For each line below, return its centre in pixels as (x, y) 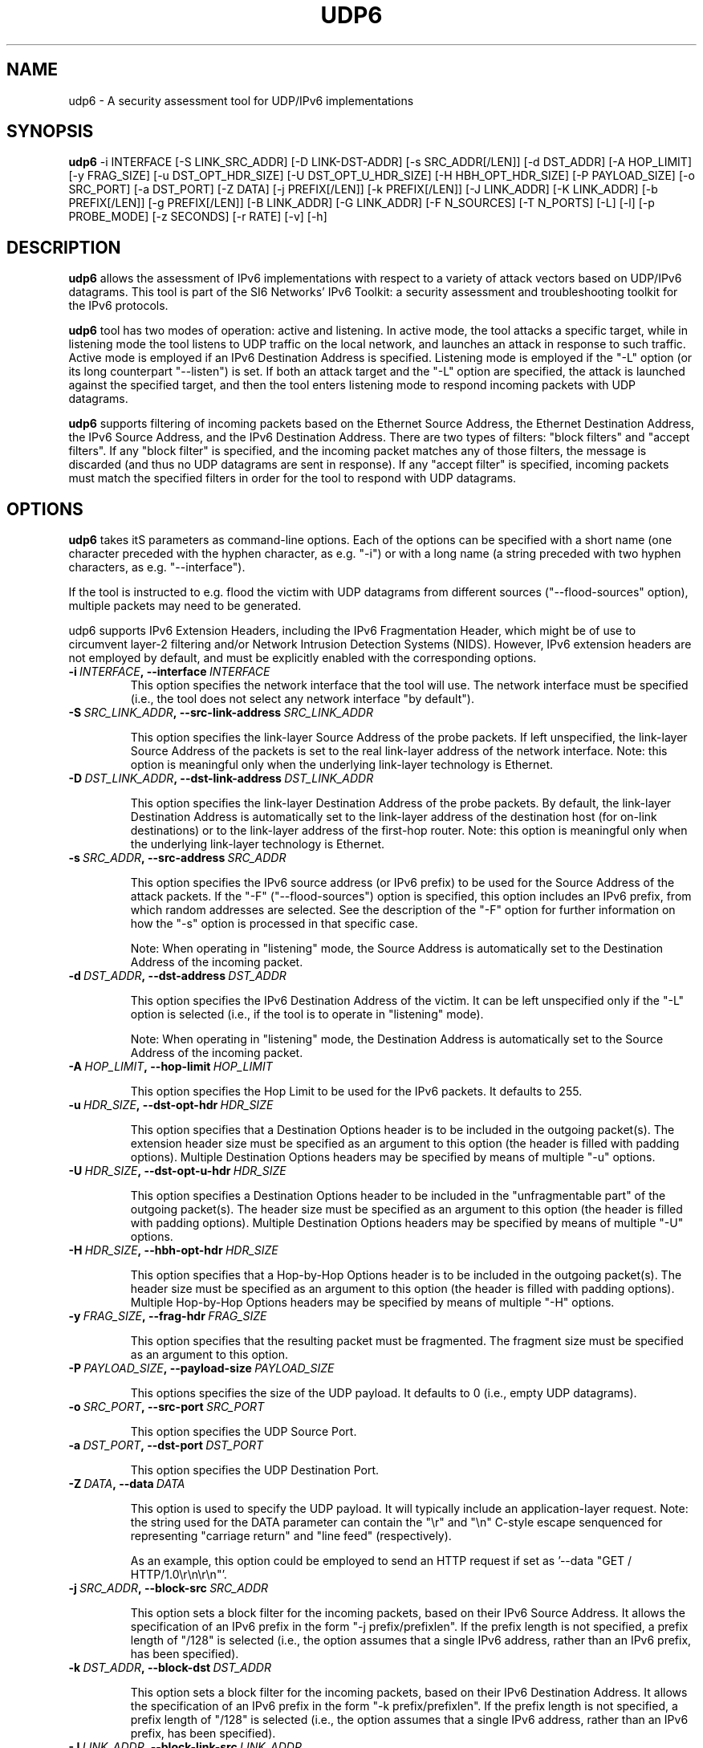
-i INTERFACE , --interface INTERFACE (169, 672)
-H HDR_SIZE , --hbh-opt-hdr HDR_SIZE (173, 1250)
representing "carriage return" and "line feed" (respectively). (291, 1536)
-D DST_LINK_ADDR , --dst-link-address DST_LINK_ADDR (221, 778)
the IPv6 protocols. (118, 306)
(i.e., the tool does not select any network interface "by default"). (302, 699)
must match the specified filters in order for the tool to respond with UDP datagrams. (293, 478)
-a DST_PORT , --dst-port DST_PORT (166, 1445)
